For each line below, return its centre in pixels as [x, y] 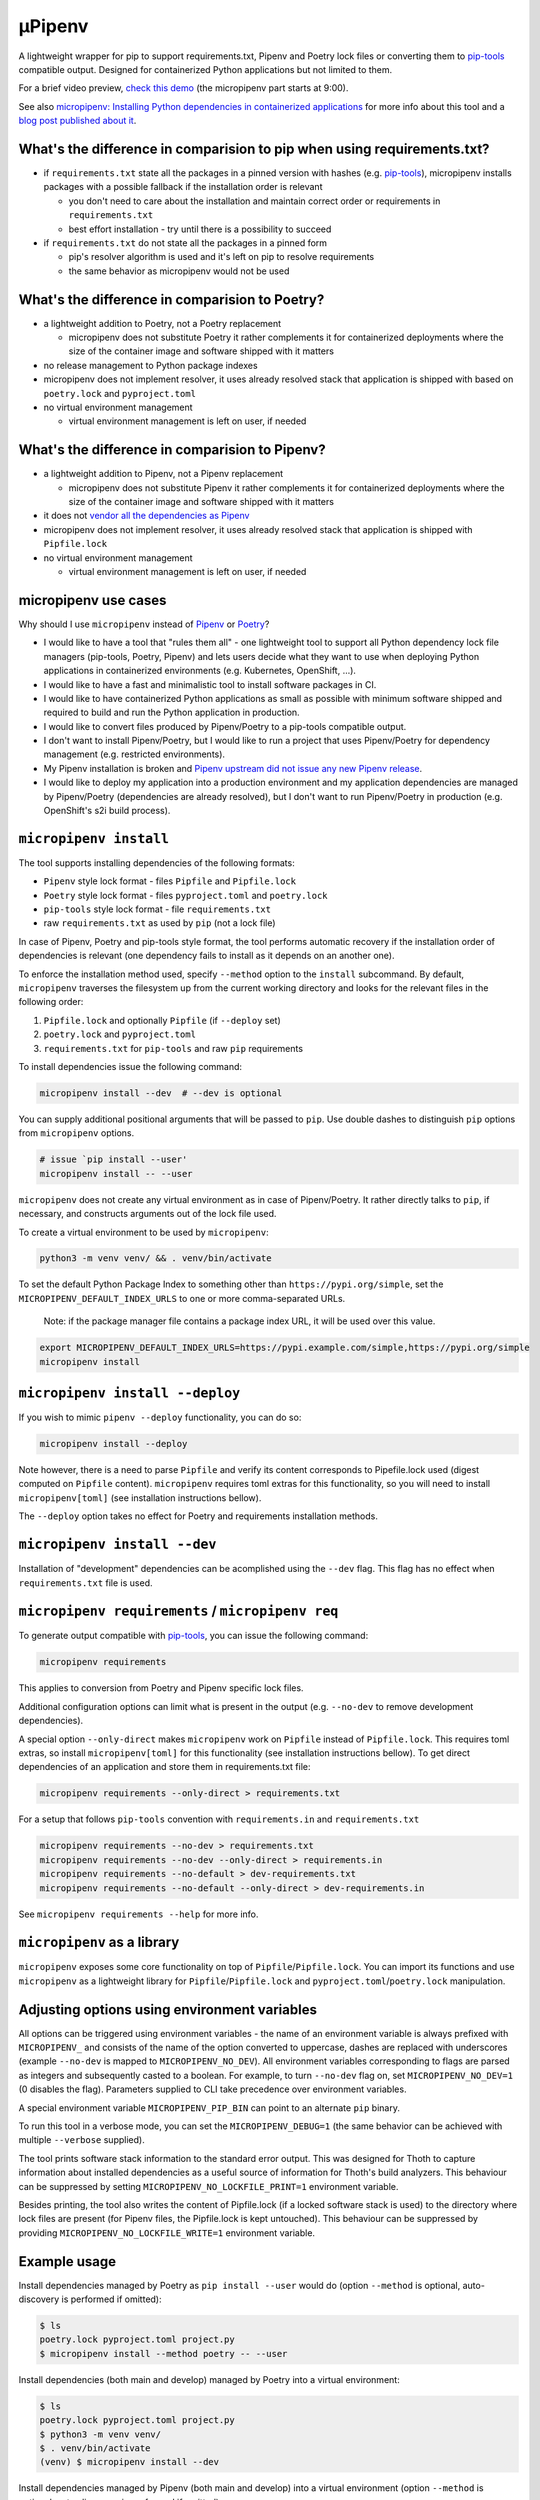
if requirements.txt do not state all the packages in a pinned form [185, 242]
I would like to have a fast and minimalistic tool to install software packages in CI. [210, 684]
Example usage [67, 2261]
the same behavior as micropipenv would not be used [179, 271]
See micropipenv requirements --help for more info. [138, 1914]
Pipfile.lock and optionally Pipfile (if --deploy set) [162, 1020]
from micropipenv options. [76, 1133]
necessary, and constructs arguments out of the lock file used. [147, 1214]
